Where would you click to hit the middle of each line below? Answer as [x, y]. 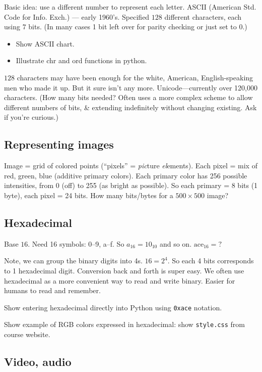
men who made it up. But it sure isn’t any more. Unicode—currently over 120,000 [131, 87]
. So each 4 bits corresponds [211, 261]
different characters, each [203, 16]
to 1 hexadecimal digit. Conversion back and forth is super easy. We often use [124, 270]
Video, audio [38, 361]
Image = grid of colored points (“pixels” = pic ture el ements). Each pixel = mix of [131, 166]
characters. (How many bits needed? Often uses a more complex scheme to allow [128, 97]
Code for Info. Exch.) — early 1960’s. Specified [77, 16]
